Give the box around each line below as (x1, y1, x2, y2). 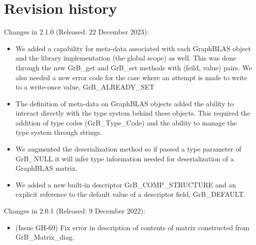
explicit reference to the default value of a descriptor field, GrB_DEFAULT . (15, 189, 246, 199)
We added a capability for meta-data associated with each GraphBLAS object (15, 43, 251, 53)
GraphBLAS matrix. (15, 163, 78, 173)
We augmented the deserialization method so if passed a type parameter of (15, 144, 241, 154)
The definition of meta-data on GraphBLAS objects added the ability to (15, 98, 234, 108)
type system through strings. (15, 127, 102, 137)
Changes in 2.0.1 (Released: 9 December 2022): (4, 206, 146, 216)
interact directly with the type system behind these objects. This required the (15, 108, 251, 118)
